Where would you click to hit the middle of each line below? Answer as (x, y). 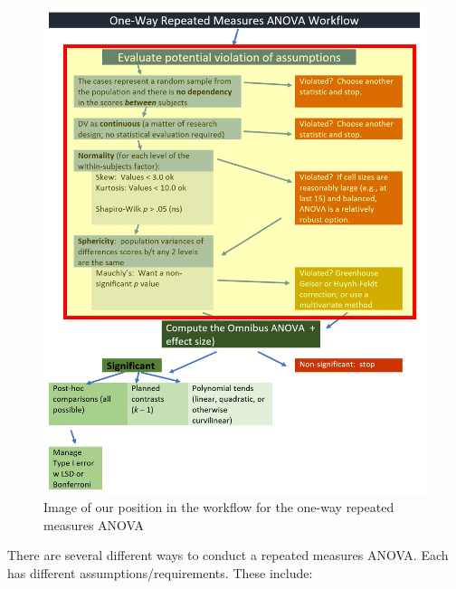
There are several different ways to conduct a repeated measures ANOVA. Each (228, 555)
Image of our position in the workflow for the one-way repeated (219, 507)
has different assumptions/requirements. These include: (160, 573)
